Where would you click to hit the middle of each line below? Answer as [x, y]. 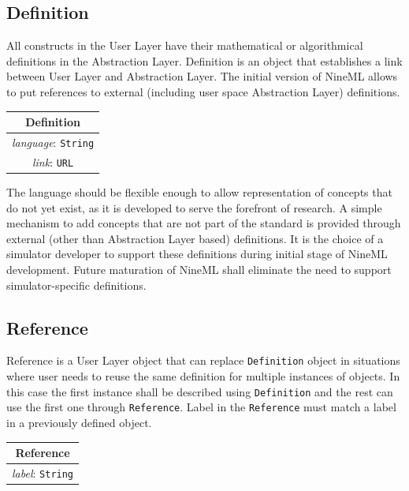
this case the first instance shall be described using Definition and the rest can [200, 391]
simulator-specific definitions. [76, 285]
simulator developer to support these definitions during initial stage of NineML [197, 254]
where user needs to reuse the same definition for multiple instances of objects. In [203, 376]
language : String [53, 142]
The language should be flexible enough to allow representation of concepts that [199, 191]
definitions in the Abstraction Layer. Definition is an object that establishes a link [204, 60]
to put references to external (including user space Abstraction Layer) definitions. [203, 91]
